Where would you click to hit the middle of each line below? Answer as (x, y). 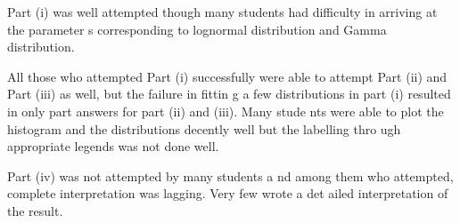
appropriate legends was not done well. (113, 146)
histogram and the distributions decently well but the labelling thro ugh (204, 128)
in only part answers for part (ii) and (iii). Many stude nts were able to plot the (226, 111)
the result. (35, 210)
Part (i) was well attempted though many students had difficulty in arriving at (222, 12)
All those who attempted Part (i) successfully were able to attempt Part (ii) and (227, 76)
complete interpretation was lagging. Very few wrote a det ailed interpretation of (228, 193)
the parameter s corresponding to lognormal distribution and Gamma (197, 29)
